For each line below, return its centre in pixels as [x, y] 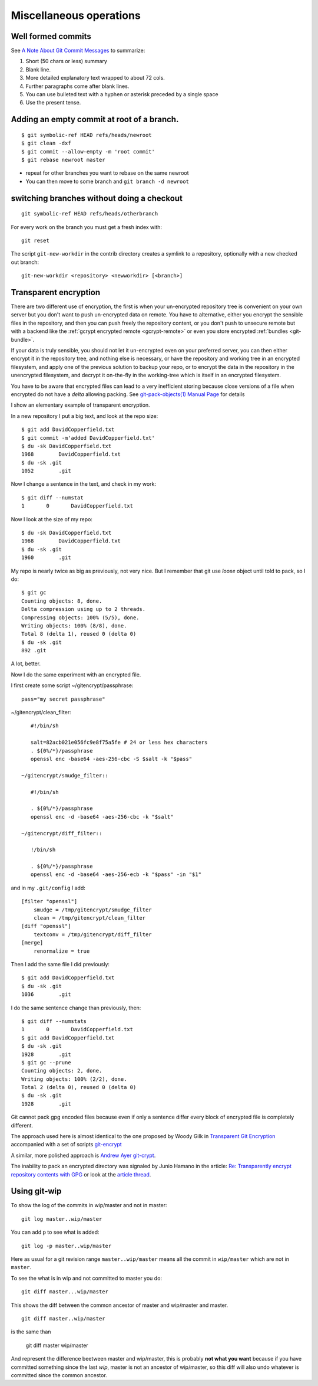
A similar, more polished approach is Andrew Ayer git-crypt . [83, 1155]
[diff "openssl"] [46, 926]
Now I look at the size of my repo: [52, 519]
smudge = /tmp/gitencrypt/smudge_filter [93, 910]
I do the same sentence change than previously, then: [76, 1008]
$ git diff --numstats [54, 1021]
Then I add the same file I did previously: [60, 964]
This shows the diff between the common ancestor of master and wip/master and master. [120, 1305]
